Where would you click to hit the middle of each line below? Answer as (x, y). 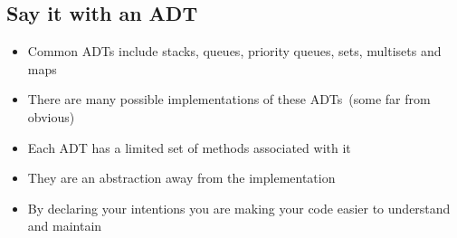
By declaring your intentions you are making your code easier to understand (239, 208)
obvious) (51, 116)
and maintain (65, 226)
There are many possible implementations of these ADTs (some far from (229, 99)
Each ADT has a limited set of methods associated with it (189, 147)
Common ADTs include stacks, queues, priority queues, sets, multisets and (234, 51)
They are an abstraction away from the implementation (181, 178)
